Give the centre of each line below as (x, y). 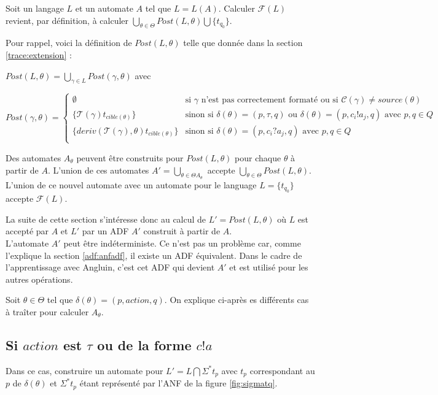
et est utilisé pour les (269, 267)
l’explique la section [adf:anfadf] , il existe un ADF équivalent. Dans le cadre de (154, 255)
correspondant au (282, 370)
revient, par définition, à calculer (67, 20)
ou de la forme (144, 344)
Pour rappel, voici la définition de (69, 43)
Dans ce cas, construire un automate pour (84, 370)
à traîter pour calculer (47, 311)
